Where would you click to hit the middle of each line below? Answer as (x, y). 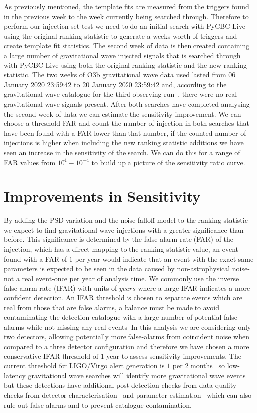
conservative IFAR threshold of (51, 356)
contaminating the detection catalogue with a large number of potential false (121, 317)
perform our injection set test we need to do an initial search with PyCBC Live (125, 26)
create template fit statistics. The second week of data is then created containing (127, 45)
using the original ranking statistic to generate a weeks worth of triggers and (121, 35)
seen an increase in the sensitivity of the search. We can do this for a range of (122, 152)
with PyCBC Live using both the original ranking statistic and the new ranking (126, 65)
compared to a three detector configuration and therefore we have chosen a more (127, 346)
